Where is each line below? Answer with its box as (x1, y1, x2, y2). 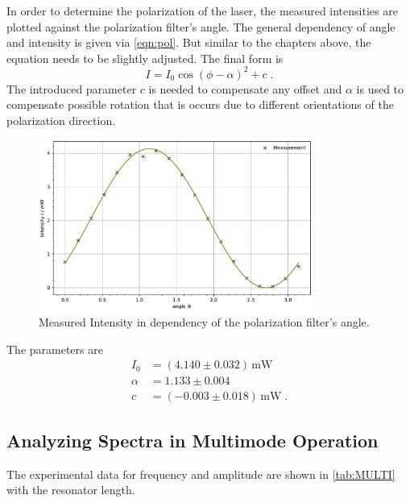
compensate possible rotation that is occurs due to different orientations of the (6, 96, 394, 113)
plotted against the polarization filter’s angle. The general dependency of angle (6, 18, 396, 35)
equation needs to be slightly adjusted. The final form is (6, 49, 284, 66)
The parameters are (6, 340, 103, 357)
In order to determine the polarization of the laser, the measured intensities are (6, 2, 398, 19)
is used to (356, 80, 404, 97)
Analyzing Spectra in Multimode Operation (6, 427, 379, 452)
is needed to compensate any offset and (148, 80, 342, 97)
